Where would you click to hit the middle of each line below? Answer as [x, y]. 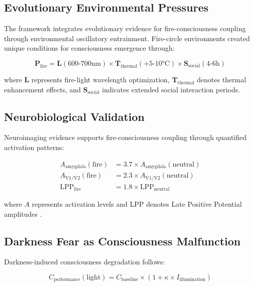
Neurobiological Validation [74, 116]
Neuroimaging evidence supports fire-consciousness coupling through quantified [125, 137]
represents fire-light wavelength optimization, [100, 79]
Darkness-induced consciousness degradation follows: [85, 262]
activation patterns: [34, 147]
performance [67, 280]
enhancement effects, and [43, 89]
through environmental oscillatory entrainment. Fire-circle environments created [127, 38]
